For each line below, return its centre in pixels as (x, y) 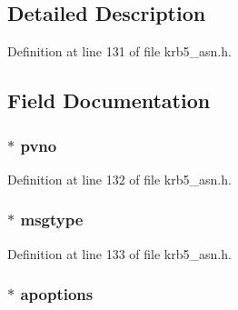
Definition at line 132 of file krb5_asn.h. (119, 179)
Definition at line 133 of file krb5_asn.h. (119, 253)
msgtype (52, 220)
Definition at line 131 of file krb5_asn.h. (119, 51)
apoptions (57, 294)
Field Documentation (109, 100)
